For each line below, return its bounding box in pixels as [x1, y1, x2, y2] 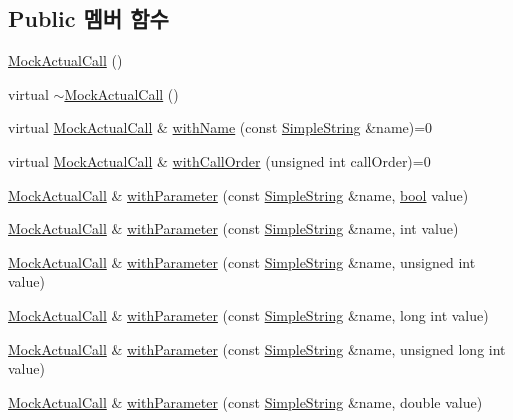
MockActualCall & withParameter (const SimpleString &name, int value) [8, 218, 459, 239]
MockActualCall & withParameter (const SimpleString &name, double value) [8, 391, 483, 412]
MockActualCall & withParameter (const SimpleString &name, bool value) [8, 184, 469, 205]
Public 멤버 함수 [8, 3, 169, 34]
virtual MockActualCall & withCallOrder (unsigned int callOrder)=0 [8, 150, 431, 171]
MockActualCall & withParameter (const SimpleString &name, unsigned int [8, 251, 476, 272]
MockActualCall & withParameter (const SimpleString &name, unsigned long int [8, 338, 506, 359]
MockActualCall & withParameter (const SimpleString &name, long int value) [8, 304, 489, 325]
